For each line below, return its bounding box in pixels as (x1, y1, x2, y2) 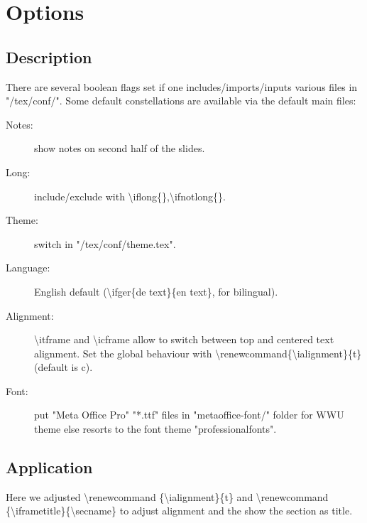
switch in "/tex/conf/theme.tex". (34, 236, 176, 251)
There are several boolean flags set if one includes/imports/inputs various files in (6, 79, 358, 94)
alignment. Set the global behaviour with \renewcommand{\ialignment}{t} (34, 345, 362, 360)
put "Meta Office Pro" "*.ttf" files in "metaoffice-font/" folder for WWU (34, 407, 344, 422)
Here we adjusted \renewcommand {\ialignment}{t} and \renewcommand (6, 489, 329, 504)
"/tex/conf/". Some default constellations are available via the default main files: (6, 93, 356, 108)
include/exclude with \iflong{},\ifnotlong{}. (34, 188, 226, 203)
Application (6, 456, 93, 478)
